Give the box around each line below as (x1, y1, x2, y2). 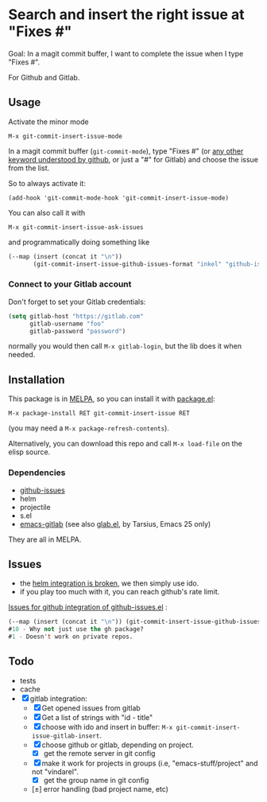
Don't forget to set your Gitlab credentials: (8, 297, 146, 306)
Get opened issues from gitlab (41, 703, 141, 713)
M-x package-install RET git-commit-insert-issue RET (8, 410, 191, 418)
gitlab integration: (29, 694, 87, 703)
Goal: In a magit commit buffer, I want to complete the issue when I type (8, 49, 244, 58)
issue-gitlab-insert (31, 732, 100, 740)
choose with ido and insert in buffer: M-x (41, 722, 173, 731)
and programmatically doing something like (8, 237, 150, 247)
